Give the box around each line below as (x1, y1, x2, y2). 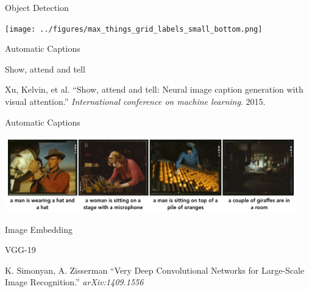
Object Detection (5, 1, 69, 13)
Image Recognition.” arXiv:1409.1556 (5, 276, 144, 288)
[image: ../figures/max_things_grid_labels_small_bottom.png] (5, 24, 263, 34)
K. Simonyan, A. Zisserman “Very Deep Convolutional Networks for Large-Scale (5, 263, 305, 276)
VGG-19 (5, 243, 36, 256)
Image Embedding (5, 223, 73, 235)
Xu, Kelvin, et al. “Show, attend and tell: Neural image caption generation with (5, 83, 304, 96)
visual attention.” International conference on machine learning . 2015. (5, 95, 266, 108)
